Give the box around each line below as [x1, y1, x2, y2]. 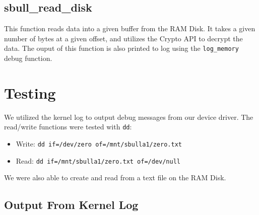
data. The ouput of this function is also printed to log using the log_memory [4, 43, 239, 53]
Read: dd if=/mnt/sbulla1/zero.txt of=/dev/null [16, 155, 181, 166]
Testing [4, 82, 56, 103]
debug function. [4, 53, 52, 63]
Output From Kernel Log [4, 197, 139, 212]
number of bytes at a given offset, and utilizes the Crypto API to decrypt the [4, 33, 243, 43]
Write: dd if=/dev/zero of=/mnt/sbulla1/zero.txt [16, 138, 182, 149]
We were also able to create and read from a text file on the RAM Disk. [4, 172, 226, 183]
